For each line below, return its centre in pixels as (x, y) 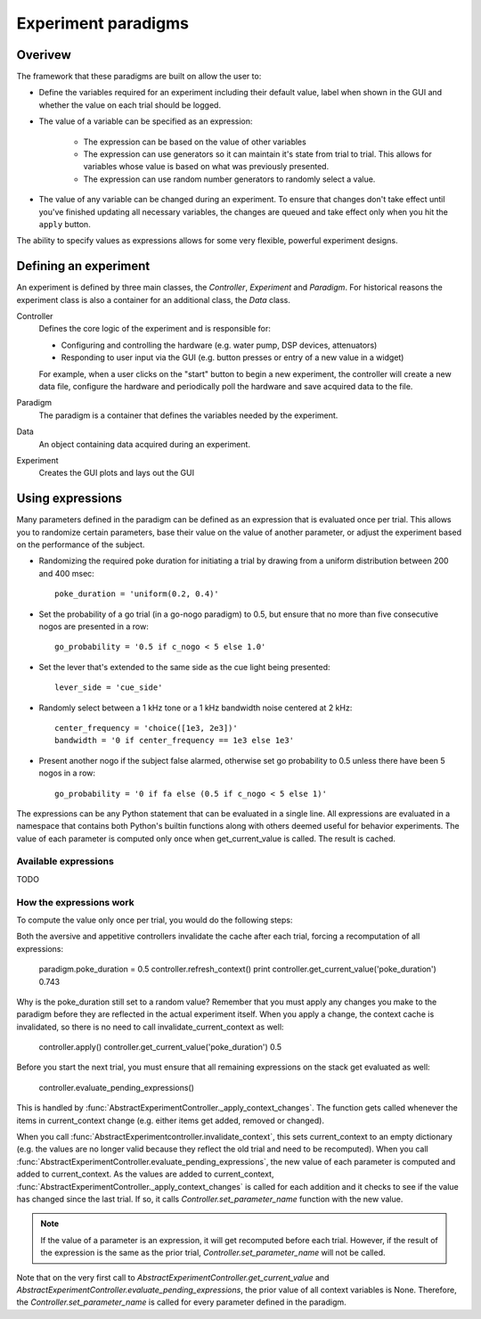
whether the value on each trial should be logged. (130, 105)
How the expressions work (76, 902)
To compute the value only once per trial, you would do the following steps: (155, 920)
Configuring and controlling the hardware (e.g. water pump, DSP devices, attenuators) (219, 345)
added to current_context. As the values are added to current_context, (145, 1174)
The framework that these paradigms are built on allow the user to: (139, 77)
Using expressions (69, 499)
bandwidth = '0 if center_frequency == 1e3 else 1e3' (174, 741)
